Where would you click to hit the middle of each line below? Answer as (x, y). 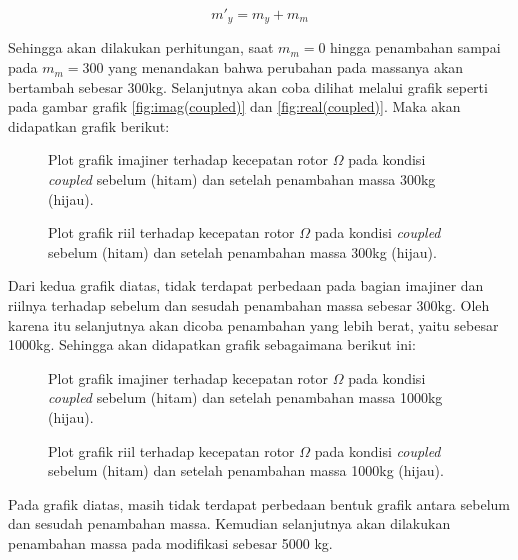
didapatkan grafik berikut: (89, 125)
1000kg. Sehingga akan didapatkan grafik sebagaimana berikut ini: (212, 344)
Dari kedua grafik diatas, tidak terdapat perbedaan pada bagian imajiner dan (246, 285)
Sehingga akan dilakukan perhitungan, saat (141, 47)
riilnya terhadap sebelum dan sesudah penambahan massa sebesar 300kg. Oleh (249, 304)
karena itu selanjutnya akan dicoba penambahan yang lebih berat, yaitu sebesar (253, 324)
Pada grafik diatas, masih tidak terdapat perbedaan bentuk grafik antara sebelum (259, 503)
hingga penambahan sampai (415, 47)
